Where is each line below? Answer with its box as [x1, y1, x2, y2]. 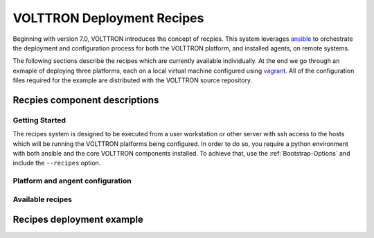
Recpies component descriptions [12, 94, 159, 106]
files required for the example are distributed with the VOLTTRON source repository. [12, 76, 253, 84]
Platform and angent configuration [12, 176, 132, 186]
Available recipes [12, 194, 73, 204]
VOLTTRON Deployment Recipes [12, 10, 204, 26]
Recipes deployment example [12, 214, 143, 226]
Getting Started [12, 115, 66, 125]
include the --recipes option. [12, 159, 101, 167]
